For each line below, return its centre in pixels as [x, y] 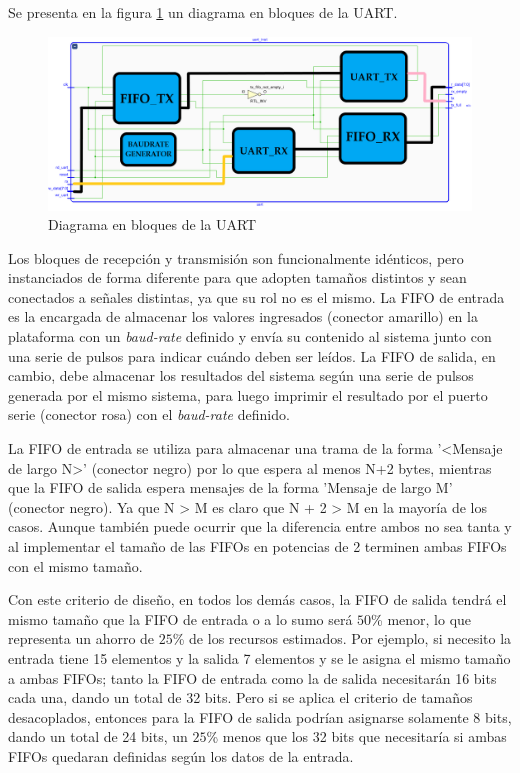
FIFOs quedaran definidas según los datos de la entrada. [181, 755]
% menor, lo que [421, 618]
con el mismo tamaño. [75, 565]
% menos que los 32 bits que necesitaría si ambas [356, 736]
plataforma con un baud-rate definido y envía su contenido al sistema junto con [250, 336]
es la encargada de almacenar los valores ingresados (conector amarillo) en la [243, 316]
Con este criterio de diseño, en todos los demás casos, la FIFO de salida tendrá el [257, 599]
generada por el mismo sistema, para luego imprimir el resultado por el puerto [248, 394]
